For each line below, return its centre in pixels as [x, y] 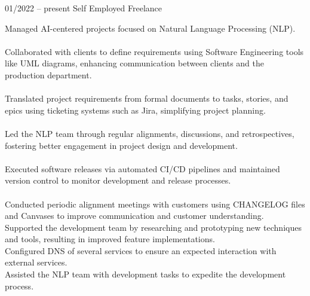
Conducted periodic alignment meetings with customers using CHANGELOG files [155, 204]
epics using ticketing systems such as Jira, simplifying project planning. [135, 110]
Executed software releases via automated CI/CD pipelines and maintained [142, 168]
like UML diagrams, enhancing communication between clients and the [134, 63]
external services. [36, 262]
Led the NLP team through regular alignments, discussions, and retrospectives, [150, 133]
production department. [48, 74]
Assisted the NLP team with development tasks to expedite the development [145, 274]
